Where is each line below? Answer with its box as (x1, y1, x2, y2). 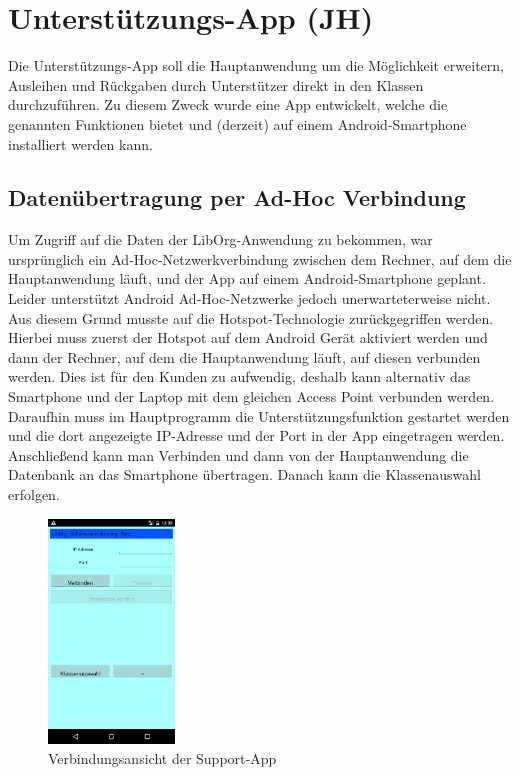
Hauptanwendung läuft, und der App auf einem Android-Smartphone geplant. (8, 268, 486, 289)
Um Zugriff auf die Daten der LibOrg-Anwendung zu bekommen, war (8, 229, 433, 250)
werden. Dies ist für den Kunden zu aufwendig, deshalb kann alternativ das (8, 366, 471, 387)
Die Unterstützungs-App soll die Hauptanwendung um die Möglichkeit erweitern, (8, 55, 505, 76)
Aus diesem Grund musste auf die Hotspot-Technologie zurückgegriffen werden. (8, 307, 494, 328)
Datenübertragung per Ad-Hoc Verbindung (8, 182, 466, 213)
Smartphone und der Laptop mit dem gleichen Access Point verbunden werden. (8, 386, 495, 407)
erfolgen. (8, 484, 60, 505)
